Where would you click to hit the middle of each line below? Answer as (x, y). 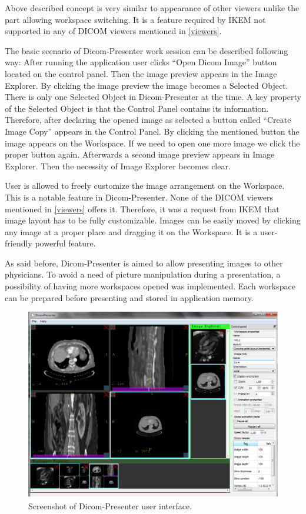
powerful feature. (65, 243)
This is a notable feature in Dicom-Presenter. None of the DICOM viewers (139, 197)
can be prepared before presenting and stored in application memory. (129, 297)
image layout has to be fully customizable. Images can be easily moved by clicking (153, 220)
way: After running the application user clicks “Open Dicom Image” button (141, 62)
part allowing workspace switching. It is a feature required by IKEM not (135, 19)
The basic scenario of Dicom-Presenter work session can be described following (147, 50)
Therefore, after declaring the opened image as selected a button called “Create (148, 120)
